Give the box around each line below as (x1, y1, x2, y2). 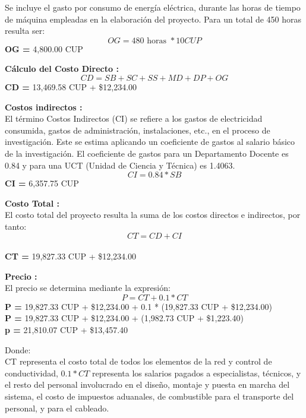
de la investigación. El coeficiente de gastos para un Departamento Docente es (5, 147, 289, 159)
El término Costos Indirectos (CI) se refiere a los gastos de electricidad (5, 112, 263, 125)
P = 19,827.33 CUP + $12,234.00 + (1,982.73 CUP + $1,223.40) (5, 312, 244, 324)
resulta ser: (5, 24, 45, 37)
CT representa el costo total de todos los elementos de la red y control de (5, 355, 272, 368)
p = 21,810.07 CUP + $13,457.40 (5, 324, 128, 336)
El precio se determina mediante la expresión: (5, 281, 171, 294)
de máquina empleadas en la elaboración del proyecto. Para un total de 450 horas (5, 12, 302, 25)
